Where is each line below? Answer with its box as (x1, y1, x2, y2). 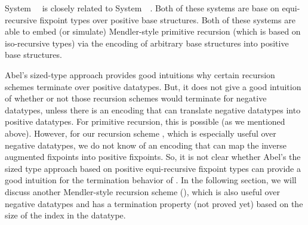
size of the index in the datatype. (5, 209, 126, 221)
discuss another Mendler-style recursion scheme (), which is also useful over (5, 185, 280, 198)
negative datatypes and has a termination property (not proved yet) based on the (5, 197, 303, 209)
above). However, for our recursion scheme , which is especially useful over (5, 127, 276, 139)
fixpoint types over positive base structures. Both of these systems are (39, 13, 295, 26)
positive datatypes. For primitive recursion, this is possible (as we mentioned (5, 115, 285, 128)
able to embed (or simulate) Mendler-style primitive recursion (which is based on (5, 25, 301, 38)
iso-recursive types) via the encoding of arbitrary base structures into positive (5, 36, 289, 49)
